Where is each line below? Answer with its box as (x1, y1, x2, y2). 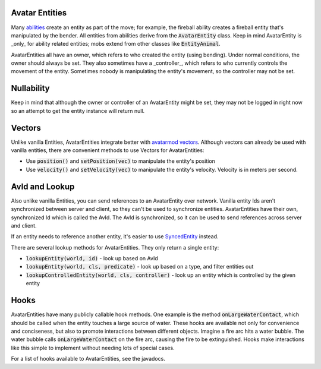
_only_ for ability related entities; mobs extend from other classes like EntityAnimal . (11, 40, 221, 48)
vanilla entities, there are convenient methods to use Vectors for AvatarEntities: (11, 147, 204, 154)
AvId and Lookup (11, 181, 75, 191)
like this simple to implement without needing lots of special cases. (11, 344, 175, 351)
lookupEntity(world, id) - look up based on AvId (26, 255, 158, 262)
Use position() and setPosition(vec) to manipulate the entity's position (26, 157, 215, 165)
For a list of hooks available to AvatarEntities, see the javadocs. (11, 355, 166, 362)
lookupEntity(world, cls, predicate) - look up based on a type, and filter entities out (26, 263, 254, 270)
